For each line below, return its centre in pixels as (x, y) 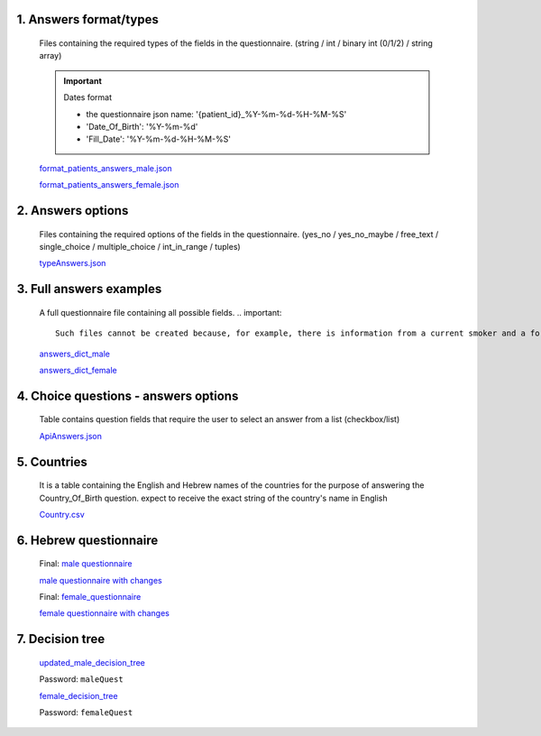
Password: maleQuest (81, 679)
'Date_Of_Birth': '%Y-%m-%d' (142, 126)
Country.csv (62, 514)
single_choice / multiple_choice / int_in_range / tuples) (140, 246)
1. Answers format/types (88, 19)
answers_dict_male (75, 354)
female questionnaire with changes (105, 613)
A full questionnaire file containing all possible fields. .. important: (160, 312)
